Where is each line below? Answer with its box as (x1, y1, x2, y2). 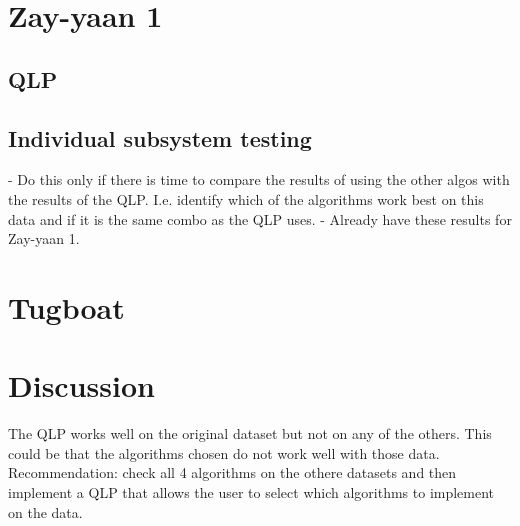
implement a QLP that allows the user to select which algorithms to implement (8, 482, 495, 503)
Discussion (8, 365, 155, 406)
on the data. (8, 501, 83, 522)
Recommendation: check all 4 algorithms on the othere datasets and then (8, 462, 457, 483)
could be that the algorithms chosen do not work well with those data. (8, 442, 440, 463)
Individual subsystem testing (8, 122, 312, 153)
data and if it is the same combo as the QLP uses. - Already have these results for (8, 208, 512, 229)
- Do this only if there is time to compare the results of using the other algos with (8, 169, 510, 190)
